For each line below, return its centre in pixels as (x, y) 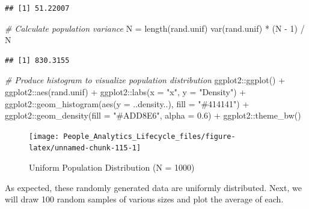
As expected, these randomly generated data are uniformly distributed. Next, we (153, 187)
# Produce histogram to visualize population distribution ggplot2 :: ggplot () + (145, 80)
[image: (44, 136)
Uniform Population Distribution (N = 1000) (112, 167)
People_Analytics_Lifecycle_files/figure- (149, 136)
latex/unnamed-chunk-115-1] (85, 148)
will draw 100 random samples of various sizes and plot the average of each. (144, 199)
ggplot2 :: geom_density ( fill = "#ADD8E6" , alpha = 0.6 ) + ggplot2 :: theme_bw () (153, 115)
